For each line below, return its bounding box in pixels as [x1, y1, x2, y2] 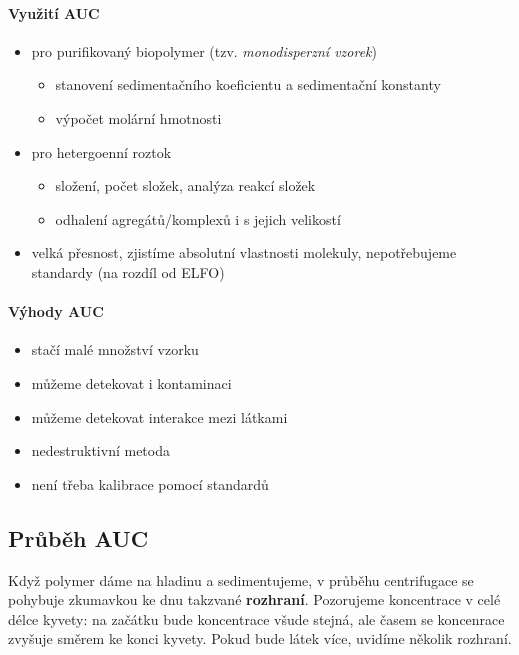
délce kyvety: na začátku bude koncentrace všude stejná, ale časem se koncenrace [8, 608, 505, 629]
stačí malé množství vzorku [31, 339, 199, 360]
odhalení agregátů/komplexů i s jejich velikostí [55, 208, 341, 229]
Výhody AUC [8, 301, 104, 322]
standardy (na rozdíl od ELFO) [31, 261, 225, 282]
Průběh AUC [8, 522, 149, 553]
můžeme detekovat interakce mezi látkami [31, 406, 288, 427]
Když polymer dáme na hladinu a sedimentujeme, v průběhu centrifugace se [8, 569, 474, 590]
